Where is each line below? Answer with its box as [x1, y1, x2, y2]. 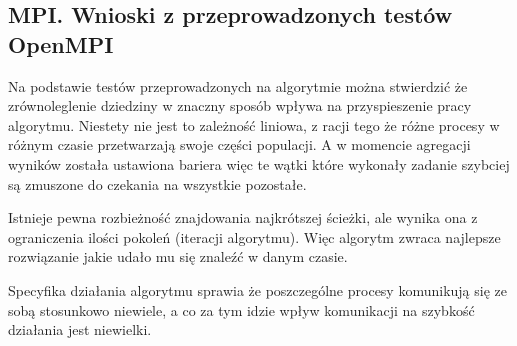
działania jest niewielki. [8, 319, 152, 340]
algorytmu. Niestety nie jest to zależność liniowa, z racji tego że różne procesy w [8, 114, 500, 135]
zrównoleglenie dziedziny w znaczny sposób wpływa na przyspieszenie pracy [8, 95, 472, 116]
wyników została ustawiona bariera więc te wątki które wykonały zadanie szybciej [8, 153, 510, 174]
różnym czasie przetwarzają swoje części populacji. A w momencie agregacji [8, 134, 471, 155]
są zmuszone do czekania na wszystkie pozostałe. [8, 173, 307, 194]
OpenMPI [8, 28, 114, 59]
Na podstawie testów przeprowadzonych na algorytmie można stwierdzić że [8, 75, 468, 96]
